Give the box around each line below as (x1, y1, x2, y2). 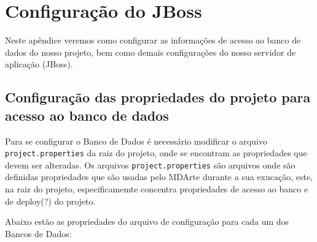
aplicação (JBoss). (5, 58, 73, 70)
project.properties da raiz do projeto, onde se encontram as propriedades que (5, 146, 307, 159)
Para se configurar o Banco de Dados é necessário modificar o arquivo (5, 134, 267, 147)
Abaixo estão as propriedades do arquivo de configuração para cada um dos (5, 215, 289, 228)
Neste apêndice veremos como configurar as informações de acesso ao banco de (5, 34, 301, 47)
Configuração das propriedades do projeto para (5, 88, 311, 107)
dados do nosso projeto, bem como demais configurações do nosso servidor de (5, 45, 296, 58)
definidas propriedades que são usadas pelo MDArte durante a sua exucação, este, (5, 170, 313, 183)
